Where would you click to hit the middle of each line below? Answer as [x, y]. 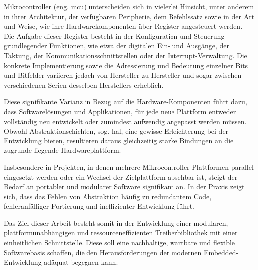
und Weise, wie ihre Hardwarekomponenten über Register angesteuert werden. [123, 26]
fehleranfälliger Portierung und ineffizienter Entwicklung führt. [99, 206]
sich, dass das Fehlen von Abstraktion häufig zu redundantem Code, [108, 196]
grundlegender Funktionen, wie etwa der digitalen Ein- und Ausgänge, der [117, 46]
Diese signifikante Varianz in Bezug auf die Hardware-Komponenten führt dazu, [126, 101]
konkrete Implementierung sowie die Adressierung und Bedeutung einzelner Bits [126, 65]
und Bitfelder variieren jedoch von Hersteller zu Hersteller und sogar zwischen [123, 75]
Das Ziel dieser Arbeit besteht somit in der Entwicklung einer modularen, [116, 222]
